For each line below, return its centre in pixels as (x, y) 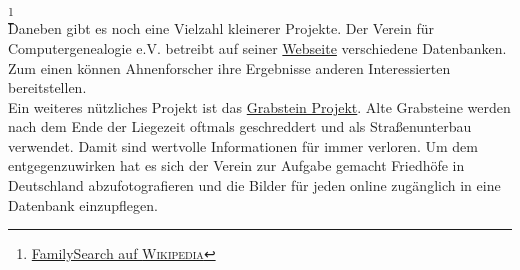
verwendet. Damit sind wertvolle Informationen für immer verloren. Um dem (243, 145)
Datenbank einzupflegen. (83, 204)
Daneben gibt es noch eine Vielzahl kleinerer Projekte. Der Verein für (221, 28)
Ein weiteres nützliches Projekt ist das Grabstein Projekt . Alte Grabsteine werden (259, 106)
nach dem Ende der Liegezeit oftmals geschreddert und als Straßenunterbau (240, 126)
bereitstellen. (47, 87)
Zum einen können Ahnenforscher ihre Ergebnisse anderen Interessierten (229, 67)
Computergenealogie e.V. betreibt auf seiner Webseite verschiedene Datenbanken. (257, 47)
